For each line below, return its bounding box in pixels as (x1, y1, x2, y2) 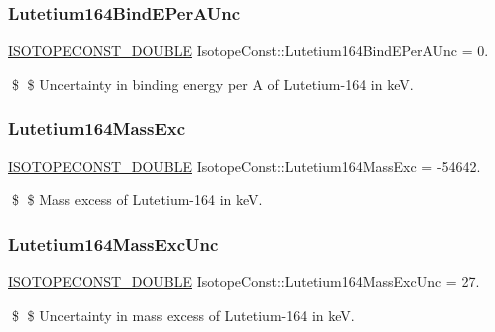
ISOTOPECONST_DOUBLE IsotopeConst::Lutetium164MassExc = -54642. (8, 155, 481, 176)
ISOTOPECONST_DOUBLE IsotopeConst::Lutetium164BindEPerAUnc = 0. (8, 40, 489, 61)
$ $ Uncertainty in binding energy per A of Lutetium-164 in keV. (11, 73, 414, 94)
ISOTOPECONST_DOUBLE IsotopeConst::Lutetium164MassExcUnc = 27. (8, 271, 480, 292)
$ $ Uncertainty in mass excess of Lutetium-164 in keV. (11, 304, 355, 325)
